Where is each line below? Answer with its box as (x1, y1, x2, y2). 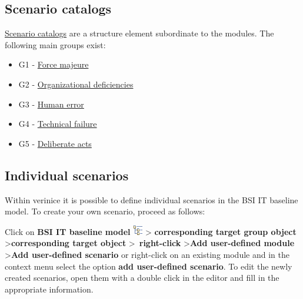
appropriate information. (5, 283, 94, 295)
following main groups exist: (5, 38, 106, 51)
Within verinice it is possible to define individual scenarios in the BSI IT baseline (5, 193, 298, 206)
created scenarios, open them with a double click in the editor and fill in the (5, 271, 279, 284)
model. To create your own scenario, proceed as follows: (5, 205, 205, 217)
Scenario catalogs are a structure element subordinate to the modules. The (5, 27, 274, 39)
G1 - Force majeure (18, 58, 89, 70)
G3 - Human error (18, 98, 84, 110)
